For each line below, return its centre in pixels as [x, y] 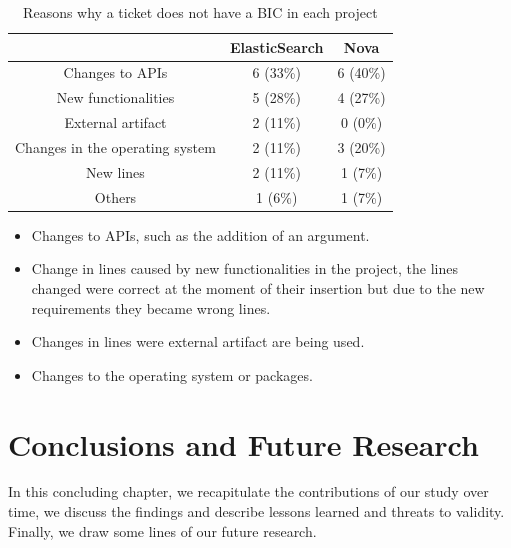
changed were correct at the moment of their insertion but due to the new [258, 287]
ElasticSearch [276, 46]
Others [115, 196]
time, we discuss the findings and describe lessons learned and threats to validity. [256, 511]
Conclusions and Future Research [243, 443]
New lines [115, 171]
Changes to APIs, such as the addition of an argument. [200, 234]
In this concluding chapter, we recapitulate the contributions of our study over [248, 491]
